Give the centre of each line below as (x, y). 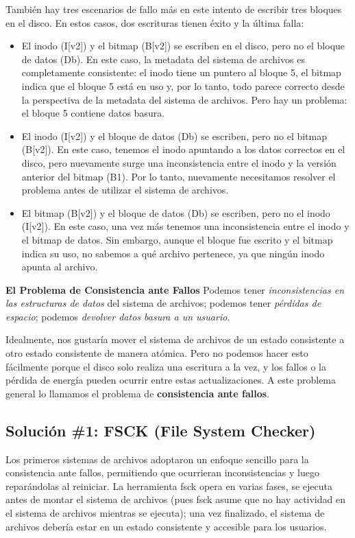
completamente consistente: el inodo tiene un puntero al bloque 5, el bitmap (181, 72)
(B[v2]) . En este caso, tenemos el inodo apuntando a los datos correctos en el (183, 149)
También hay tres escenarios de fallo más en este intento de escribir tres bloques (174, 9)
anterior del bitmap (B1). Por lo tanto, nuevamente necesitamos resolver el (179, 176)
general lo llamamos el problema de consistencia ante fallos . (138, 393)
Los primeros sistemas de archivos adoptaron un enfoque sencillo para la (157, 459)
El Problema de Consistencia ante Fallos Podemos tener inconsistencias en (175, 289)
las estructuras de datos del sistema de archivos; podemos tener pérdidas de (163, 303)
